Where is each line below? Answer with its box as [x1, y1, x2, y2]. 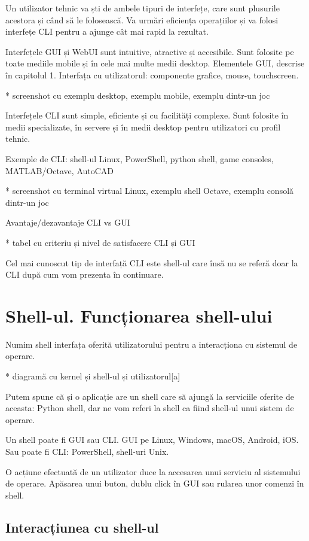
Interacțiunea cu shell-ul [5, 518, 159, 536]
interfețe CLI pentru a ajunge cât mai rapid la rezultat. [5, 25, 209, 38]
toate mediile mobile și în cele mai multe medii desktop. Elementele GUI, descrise [5, 57, 305, 69]
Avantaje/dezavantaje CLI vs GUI [5, 216, 130, 229]
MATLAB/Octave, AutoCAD [5, 164, 114, 177]
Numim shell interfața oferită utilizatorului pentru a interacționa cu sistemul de [5, 338, 298, 350]
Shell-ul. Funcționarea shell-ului [5, 303, 273, 327]
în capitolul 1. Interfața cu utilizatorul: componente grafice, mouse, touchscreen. [5, 68, 299, 81]
